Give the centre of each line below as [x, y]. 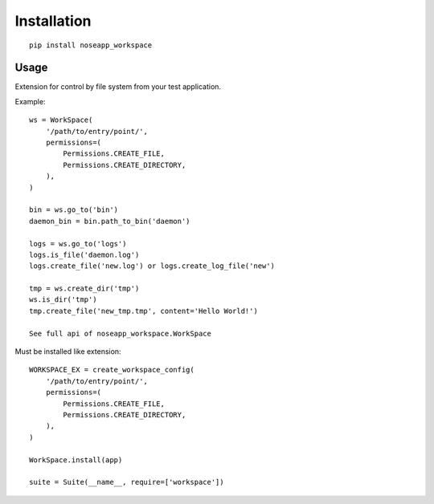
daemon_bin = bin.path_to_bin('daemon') [110, 221]
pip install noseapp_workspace [91, 45]
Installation [53, 21]
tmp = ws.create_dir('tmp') [84, 289]
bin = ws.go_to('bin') [74, 210]
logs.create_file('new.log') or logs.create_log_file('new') [152, 266]
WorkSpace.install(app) [76, 460]
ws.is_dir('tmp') [63, 300]
